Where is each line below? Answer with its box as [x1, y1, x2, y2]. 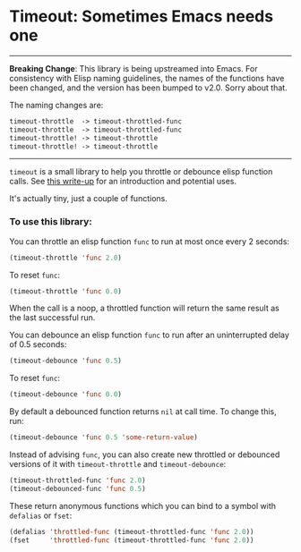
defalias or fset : [9, 510, 73, 521]
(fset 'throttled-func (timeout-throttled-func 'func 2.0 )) [9, 535, 254, 545]
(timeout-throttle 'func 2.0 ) [9, 253, 123, 262]
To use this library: [9, 216, 92, 228]
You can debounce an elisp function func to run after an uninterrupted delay [9, 329, 289, 341]
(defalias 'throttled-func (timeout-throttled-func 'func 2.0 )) [9, 527, 254, 536]
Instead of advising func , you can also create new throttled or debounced [9, 449, 280, 460]
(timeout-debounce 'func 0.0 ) [9, 390, 123, 399]
